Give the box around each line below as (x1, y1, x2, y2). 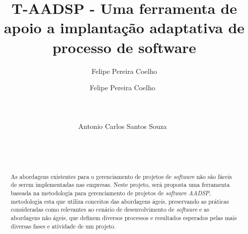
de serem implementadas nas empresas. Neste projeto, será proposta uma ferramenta (10, 180, 230, 189)
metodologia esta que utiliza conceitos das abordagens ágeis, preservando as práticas (10, 197, 229, 205)
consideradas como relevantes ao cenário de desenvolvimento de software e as (10, 205, 209, 214)
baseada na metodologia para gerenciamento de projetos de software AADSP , (10, 188, 211, 197)
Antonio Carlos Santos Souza (78, 121, 167, 131)
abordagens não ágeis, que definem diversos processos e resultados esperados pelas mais (10, 213, 237, 222)
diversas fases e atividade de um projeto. (10, 222, 116, 230)
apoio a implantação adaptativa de (4, 17, 245, 38)
